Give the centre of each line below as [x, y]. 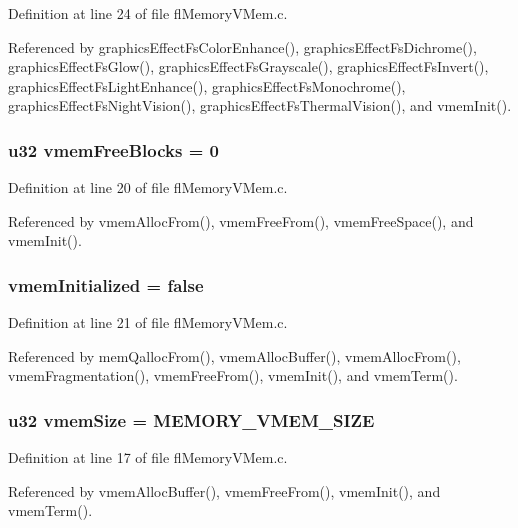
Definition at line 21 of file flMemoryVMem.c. [148, 322]
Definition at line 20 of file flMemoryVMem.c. [148, 187]
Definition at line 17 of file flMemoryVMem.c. [148, 457]
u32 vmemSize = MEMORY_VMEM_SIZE [191, 419]
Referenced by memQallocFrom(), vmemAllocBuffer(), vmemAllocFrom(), [234, 355]
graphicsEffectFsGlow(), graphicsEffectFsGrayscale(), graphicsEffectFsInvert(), [248, 66]
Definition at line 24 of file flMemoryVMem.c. [148, 13]
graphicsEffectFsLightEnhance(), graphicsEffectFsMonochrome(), [207, 85]
